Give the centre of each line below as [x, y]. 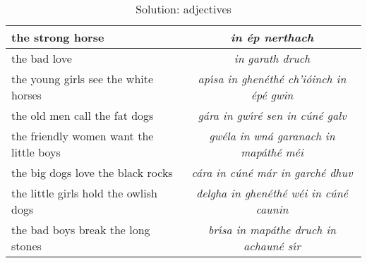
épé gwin [272, 95]
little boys [36, 152]
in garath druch [272, 58]
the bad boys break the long [81, 230]
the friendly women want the [83, 136]
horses [26, 95]
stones [26, 246]
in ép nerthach [272, 37]
